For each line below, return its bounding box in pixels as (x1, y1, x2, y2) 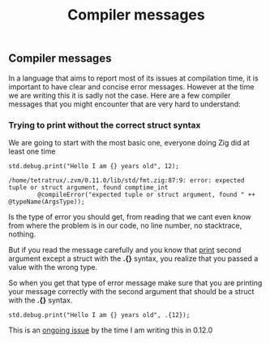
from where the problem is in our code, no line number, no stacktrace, (8, 220, 242, 230)
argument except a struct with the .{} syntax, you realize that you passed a (8, 254, 259, 263)
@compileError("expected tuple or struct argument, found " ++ (37, 190, 255, 198)
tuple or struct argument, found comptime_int (8, 183, 169, 192)
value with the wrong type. (8, 262, 98, 271)
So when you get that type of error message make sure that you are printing (8, 278, 263, 288)
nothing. (8, 229, 36, 239)
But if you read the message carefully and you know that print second (8, 245, 242, 254)
